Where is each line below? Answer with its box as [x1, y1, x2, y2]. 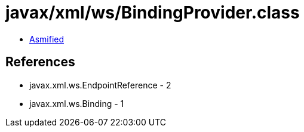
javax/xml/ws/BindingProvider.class [5, 2, 300, 23]
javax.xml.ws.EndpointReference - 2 [29, 79, 171, 90]
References [5, 54, 75, 70]
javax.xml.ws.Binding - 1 [29, 98, 124, 109]
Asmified [29, 33, 65, 44]
